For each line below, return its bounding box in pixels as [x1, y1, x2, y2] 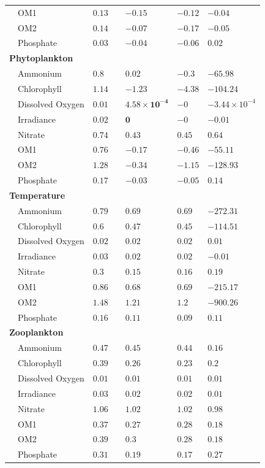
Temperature [9, 188, 65, 201]
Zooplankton [9, 326, 64, 339]
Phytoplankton [9, 52, 73, 64]
